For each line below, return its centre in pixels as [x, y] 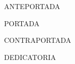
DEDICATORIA [30, 57]
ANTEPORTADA [32, 6]
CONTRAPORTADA [38, 40]
